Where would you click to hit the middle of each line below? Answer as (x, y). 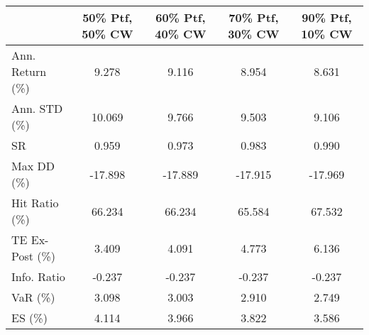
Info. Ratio (38, 276)
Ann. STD (37, 108)
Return (29, 71)
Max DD (33, 166)
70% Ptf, (254, 17)
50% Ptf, (108, 17)
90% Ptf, (327, 17)
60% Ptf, (181, 17)
